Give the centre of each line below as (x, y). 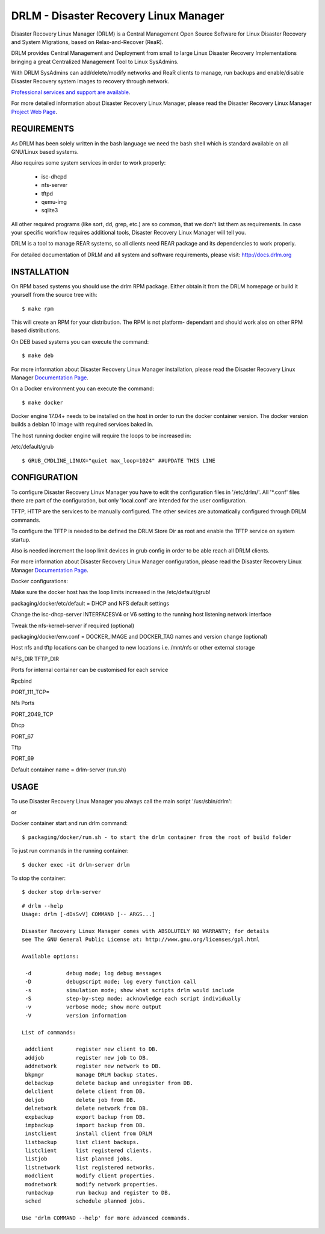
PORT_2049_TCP (32, 714)
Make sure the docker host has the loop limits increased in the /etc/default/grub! (111, 592)
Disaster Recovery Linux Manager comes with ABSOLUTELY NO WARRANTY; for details (146, 931)
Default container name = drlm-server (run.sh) (69, 770)
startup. (21, 539)
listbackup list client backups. (82, 1142)
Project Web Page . (34, 112)
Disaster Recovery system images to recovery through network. (90, 81)
